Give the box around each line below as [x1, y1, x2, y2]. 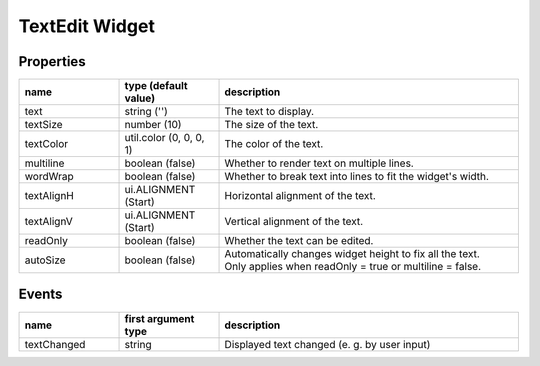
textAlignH [24, 189, 75, 203]
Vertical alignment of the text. [224, 215, 364, 229]
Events [18, 286, 63, 303]
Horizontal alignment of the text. [224, 189, 377, 203]
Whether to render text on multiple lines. [224, 156, 414, 170]
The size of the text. [224, 118, 319, 132]
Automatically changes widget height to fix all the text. [224, 247, 480, 261]
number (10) [124, 118, 182, 132]
